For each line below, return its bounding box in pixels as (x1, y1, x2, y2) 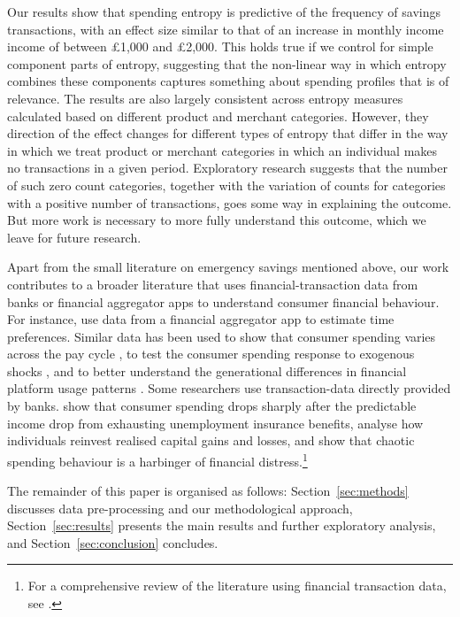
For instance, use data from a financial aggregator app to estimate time (7, 310, 395, 328)
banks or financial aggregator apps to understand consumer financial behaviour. (7, 292, 440, 311)
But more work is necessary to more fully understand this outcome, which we (7, 211, 426, 229)
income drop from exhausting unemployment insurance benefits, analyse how (7, 413, 424, 432)
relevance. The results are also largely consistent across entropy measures (7, 89, 403, 107)
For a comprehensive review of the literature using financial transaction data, (27, 576, 447, 595)
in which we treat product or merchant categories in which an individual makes (7, 141, 438, 159)
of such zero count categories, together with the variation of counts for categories (7, 175, 446, 194)
